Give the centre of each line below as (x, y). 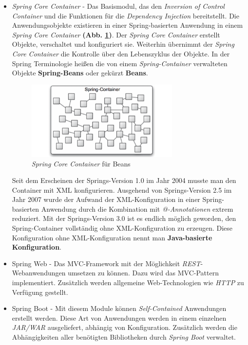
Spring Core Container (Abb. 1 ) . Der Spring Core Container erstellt (116, 34)
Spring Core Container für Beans (81, 164)
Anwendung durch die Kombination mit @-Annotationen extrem (137, 209)
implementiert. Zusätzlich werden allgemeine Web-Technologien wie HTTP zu (128, 282)
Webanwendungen (39, 273)
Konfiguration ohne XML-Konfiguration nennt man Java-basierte (112, 237)
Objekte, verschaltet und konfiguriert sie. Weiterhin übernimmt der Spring (123, 44)
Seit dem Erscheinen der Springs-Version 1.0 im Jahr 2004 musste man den (124, 180)
